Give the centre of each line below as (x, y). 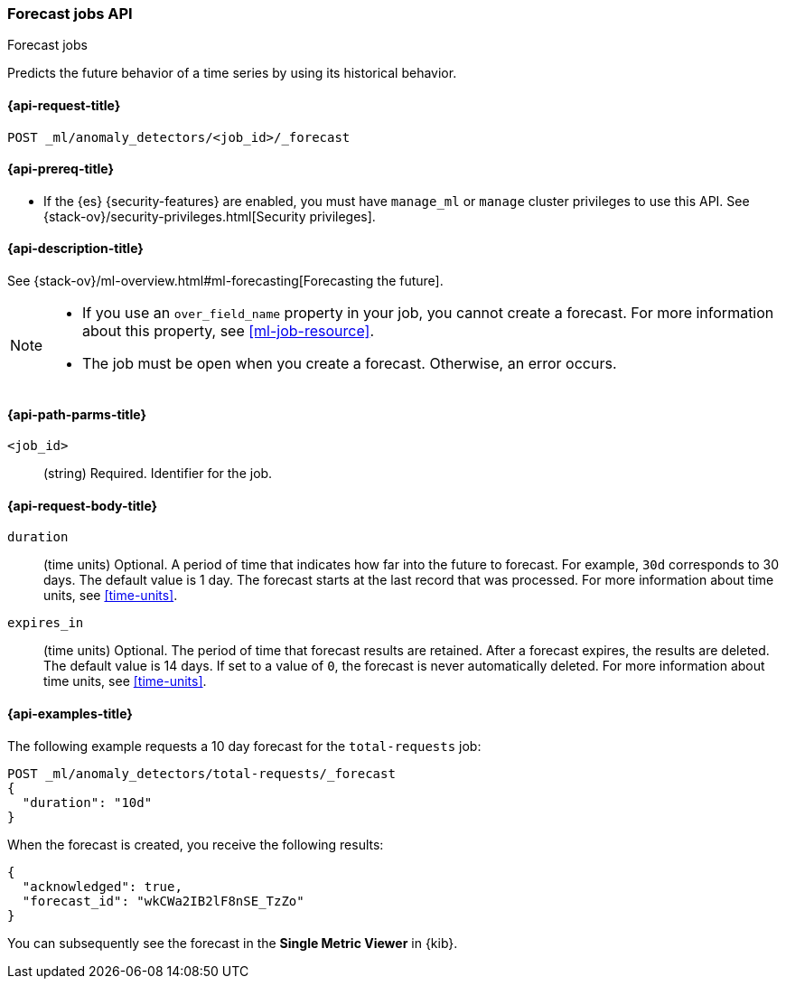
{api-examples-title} (70, 714)
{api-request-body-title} (83, 505)
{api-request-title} (64, 105)
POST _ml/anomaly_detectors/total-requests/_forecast (201, 773)
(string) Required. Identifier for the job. (158, 474)
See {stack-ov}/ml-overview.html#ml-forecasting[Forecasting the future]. (225, 281)
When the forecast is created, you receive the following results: (196, 844)
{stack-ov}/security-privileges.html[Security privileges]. (210, 216)
